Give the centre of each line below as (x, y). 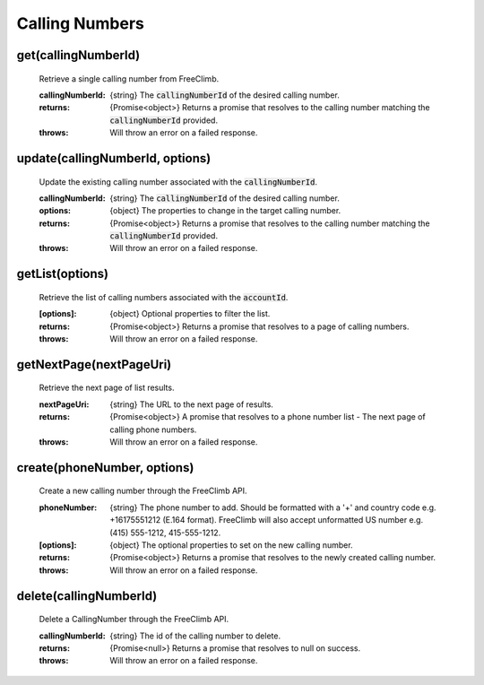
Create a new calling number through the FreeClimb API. (143, 491)
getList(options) (63, 274)
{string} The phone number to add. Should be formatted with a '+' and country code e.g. (273, 507)
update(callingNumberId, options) (114, 158)
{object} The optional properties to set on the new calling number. (231, 545)
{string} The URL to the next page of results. (191, 404)
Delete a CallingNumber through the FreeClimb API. (134, 620)
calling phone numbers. (153, 429)
